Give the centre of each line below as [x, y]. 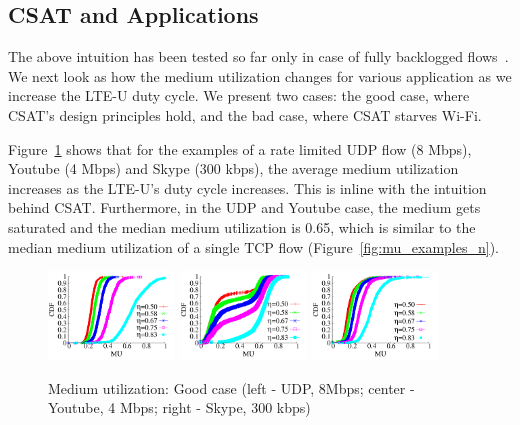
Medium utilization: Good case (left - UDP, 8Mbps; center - [231, 387]
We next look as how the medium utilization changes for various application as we [260, 75]
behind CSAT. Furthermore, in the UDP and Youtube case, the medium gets [244, 207]
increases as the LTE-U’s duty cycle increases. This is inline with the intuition [247, 187]
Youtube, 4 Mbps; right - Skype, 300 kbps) [179, 407]
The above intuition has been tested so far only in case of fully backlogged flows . [258, 56]
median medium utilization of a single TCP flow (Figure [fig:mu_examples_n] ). [254, 246]
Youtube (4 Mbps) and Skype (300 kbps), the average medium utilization [233, 168]
